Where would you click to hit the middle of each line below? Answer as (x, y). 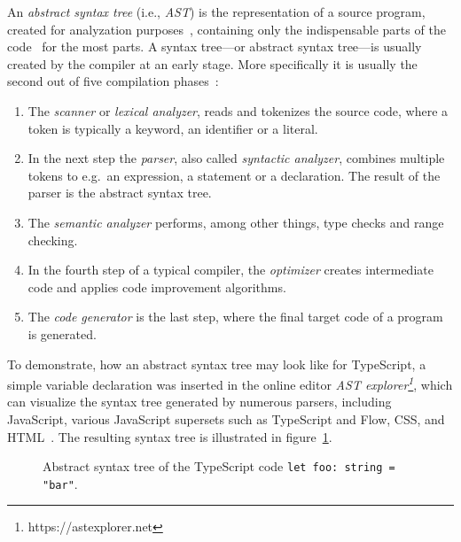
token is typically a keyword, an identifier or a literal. (173, 128)
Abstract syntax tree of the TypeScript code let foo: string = (219, 466)
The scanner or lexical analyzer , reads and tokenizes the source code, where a (238, 110)
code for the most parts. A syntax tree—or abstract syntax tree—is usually (215, 46)
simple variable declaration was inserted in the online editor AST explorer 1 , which (230, 383)
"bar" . (60, 483)
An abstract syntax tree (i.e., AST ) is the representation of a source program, (216, 12)
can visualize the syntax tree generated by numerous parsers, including (199, 402)
